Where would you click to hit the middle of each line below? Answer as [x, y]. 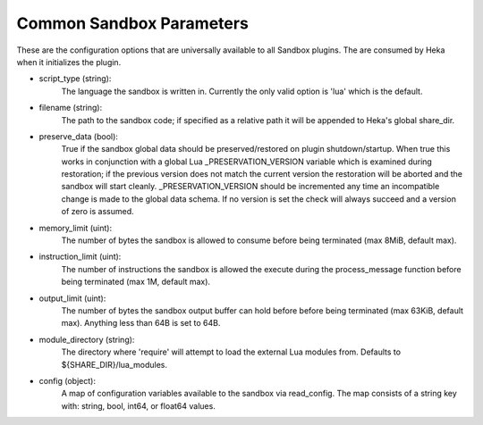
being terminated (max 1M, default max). [136, 282]
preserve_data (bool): [78, 136]
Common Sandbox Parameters [133, 23]
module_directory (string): [87, 339]
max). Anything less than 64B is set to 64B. [141, 323]
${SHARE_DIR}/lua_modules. [114, 364]
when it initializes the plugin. [69, 62]
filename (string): [71, 108]
